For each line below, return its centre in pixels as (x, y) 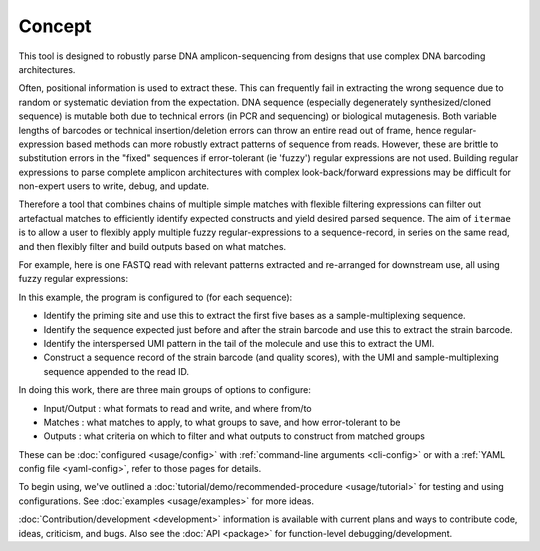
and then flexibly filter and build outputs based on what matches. (152, 246)
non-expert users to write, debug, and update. (114, 186)
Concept (55, 26)
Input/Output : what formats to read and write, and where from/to (177, 408)
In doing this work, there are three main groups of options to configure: (165, 390)
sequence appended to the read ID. (116, 371)
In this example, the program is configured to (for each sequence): (155, 297)
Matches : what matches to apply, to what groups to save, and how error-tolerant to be (222, 422)
